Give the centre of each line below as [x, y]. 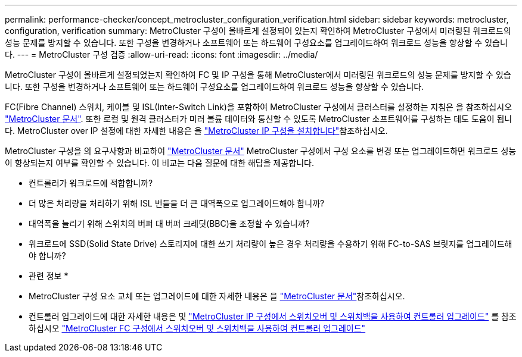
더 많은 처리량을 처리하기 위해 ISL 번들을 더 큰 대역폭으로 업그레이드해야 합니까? [177, 203]
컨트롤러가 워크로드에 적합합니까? [91, 183]
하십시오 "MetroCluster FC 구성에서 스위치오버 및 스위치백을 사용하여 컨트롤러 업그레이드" [197, 328]
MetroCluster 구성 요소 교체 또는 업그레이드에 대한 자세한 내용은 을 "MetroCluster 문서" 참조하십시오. [217, 296]
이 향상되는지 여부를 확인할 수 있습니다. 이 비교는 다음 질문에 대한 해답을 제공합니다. [159, 163]
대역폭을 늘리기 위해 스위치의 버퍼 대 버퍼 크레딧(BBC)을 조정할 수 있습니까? [169, 223]
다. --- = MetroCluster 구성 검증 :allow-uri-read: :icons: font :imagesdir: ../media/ [161, 54]
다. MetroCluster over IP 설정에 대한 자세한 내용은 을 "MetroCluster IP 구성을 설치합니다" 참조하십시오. [196, 131]
